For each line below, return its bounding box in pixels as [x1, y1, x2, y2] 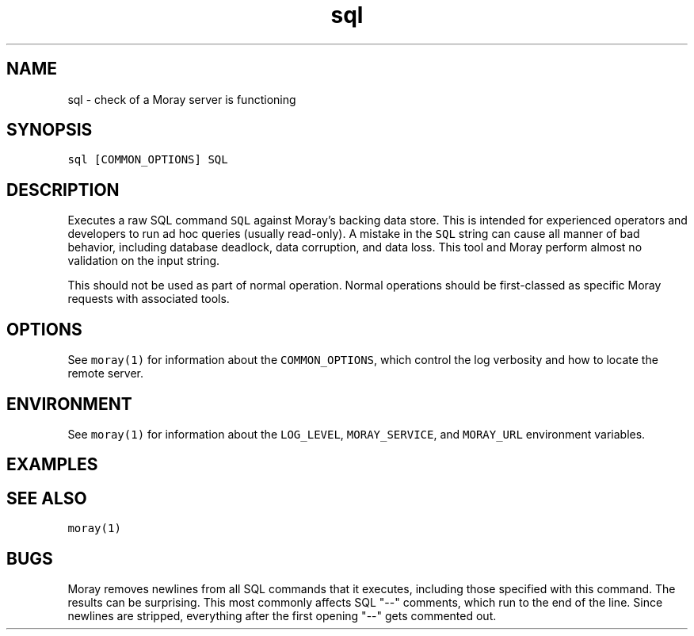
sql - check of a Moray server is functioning [67, 92, 296, 106]
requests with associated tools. [67, 292, 230, 306]
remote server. [67, 366, 144, 381]
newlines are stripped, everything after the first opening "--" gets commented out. [67, 609, 497, 623]
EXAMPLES [6, 454, 98, 475]
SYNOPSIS [6, 120, 93, 140]
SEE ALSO [6, 488, 87, 508]
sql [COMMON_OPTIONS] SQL [67, 153, 228, 167]
